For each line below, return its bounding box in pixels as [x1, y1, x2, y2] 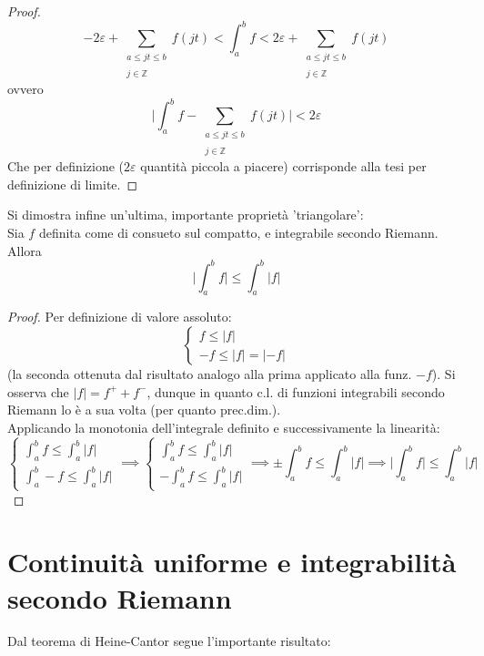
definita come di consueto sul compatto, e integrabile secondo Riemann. [38, 222, 439, 241]
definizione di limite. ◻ [7, 174, 138, 193]
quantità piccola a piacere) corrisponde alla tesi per [140, 157, 427, 176]
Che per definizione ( [7, 157, 124, 176]
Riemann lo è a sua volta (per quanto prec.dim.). [7, 400, 281, 419]
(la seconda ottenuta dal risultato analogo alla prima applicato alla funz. [7, 364, 412, 384]
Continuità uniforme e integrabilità [7, 543, 457, 580]
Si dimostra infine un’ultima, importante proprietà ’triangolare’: [7, 205, 364, 224]
